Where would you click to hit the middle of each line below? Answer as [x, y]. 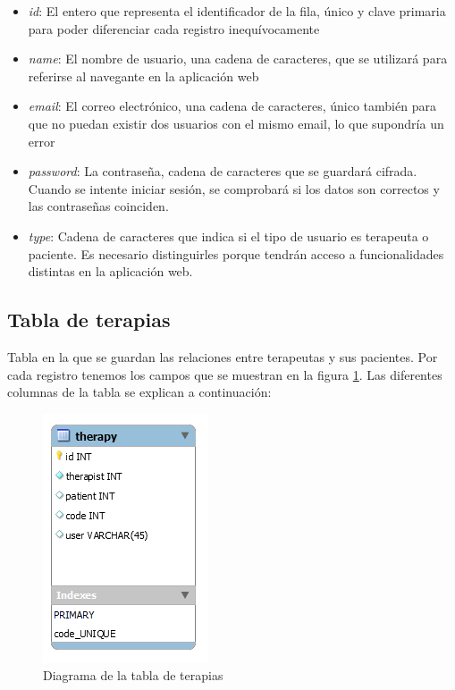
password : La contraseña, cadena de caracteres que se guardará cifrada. [223, 171]
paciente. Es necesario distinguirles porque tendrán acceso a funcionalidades [236, 253]
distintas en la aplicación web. [110, 271]
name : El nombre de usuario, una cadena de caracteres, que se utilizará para [238, 59]
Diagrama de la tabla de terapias [133, 675]
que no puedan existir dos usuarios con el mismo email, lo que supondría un [236, 123]
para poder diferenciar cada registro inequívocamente [174, 28]
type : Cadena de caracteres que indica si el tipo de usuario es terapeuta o [228, 236]
